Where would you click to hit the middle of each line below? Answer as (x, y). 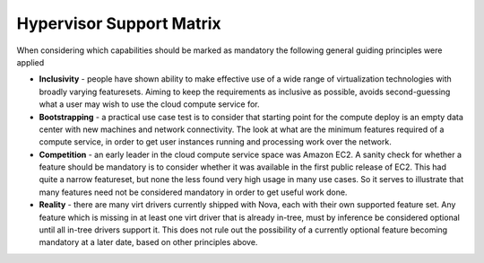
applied (30, 62)
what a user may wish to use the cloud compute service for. (149, 104)
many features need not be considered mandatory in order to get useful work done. (193, 192)
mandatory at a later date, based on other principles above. (148, 242)
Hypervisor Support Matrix (119, 23)
